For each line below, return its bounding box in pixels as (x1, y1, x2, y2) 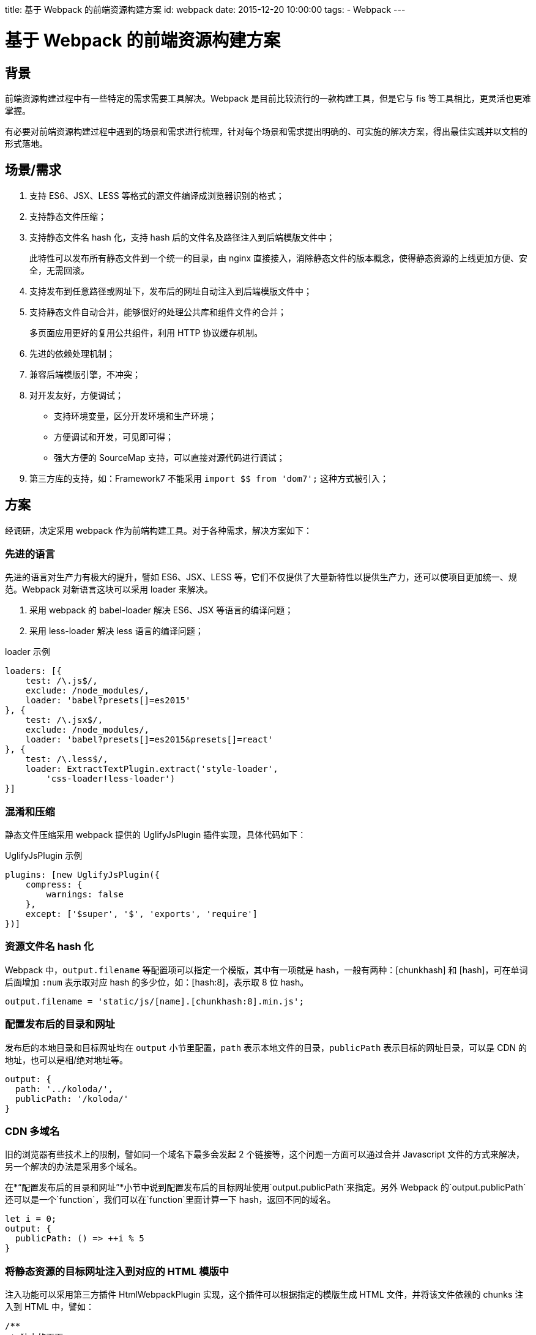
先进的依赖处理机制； (29, 348, 115, 359)
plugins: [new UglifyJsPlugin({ (5, 870, 160, 880)
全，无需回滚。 (29, 264, 89, 275)
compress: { (25, 880, 83, 890)
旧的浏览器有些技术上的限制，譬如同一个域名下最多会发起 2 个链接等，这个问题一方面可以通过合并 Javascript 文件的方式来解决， (5, 1149, 524, 1160)
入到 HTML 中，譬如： (5, 1301, 94, 1312)
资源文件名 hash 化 (5, 940, 94, 953)
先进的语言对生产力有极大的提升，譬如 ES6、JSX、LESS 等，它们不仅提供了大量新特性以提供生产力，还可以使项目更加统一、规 (5, 572, 517, 583)
